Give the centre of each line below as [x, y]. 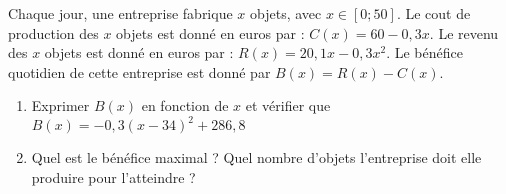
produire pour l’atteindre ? [113, 177]
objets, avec [286, 13]
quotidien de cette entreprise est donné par [139, 71]
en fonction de [185, 105]
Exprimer [60, 105]
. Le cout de [433, 13]
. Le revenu [464, 32]
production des [53, 32]
